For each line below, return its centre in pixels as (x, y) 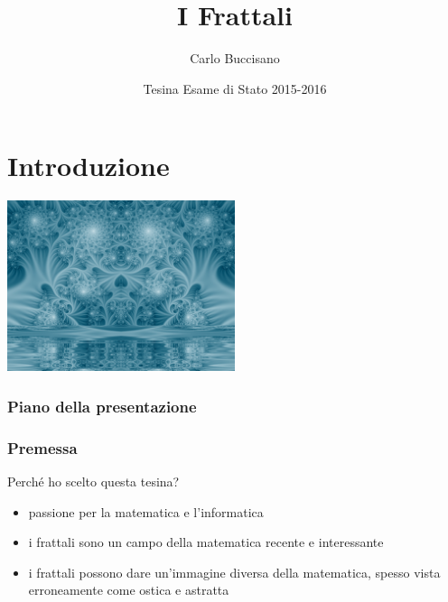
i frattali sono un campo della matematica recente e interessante (206, 542)
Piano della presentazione (102, 406)
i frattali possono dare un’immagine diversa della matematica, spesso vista (234, 572)
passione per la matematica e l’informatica (146, 511)
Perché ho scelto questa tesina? (93, 481)
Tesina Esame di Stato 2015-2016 (235, 88)
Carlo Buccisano (235, 58)
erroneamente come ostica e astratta (129, 590)
